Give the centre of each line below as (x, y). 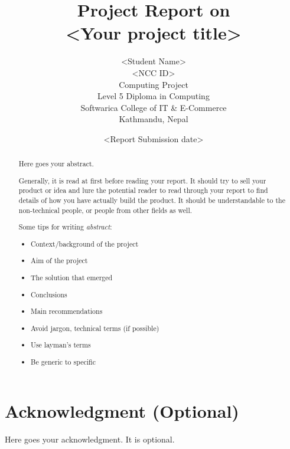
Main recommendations (67, 311)
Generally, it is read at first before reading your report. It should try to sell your (142, 180)
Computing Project (154, 84)
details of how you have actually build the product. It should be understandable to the (152, 200)
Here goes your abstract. (56, 164)
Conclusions (49, 294)
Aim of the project (59, 260)
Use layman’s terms (61, 345)
